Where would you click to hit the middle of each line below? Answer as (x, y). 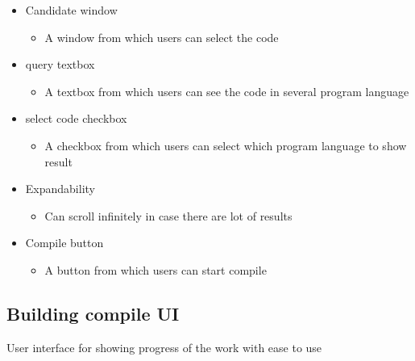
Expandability (60, 189)
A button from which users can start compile (156, 269)
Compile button (64, 243)
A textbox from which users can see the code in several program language (227, 91)
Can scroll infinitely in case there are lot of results (168, 215)
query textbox (60, 64)
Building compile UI (93, 313)
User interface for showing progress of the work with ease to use (164, 347)
